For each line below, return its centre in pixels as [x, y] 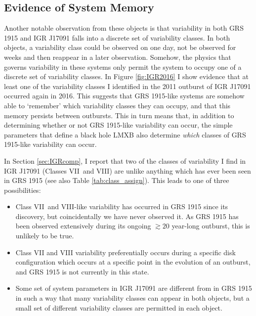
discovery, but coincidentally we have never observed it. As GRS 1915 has [127, 216]
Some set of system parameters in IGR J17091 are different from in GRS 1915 [134, 288]
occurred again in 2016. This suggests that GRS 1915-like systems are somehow [124, 96]
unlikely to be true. [45, 236]
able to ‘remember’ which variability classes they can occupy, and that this [117, 105]
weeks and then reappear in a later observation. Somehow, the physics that [118, 57]
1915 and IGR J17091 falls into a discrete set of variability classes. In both [117, 37]
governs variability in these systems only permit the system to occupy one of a [123, 67]
